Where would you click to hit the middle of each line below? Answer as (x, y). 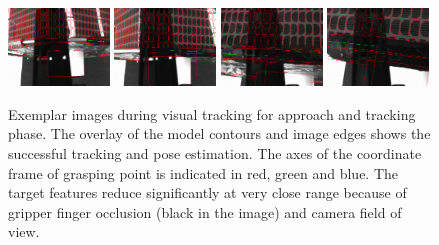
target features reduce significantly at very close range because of (207, 192)
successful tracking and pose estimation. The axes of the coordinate (215, 153)
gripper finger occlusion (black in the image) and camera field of (205, 211)
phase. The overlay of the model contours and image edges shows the (219, 133)
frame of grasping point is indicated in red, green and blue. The (203, 172)
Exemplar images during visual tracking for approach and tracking (212, 113)
